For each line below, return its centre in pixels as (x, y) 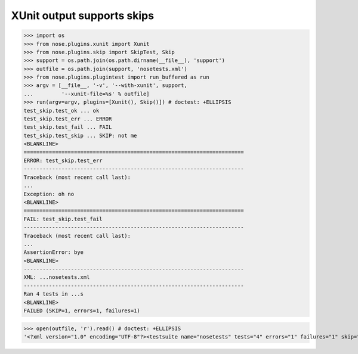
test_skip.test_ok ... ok (61, 111)
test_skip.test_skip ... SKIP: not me (80, 135)
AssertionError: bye (53, 252)
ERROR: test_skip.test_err (63, 161)
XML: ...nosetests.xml (57, 277)
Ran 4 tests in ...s (53, 294)
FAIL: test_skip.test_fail (63, 219)
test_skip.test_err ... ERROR (68, 119)
